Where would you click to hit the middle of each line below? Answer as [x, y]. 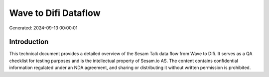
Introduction [29, 42]
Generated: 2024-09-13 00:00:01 [43, 28]
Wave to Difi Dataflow [55, 13]
